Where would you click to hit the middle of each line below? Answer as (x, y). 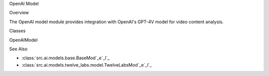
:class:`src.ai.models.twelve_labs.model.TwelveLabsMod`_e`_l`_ (87, 65)
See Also (18, 49)
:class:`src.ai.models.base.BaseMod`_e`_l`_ (66, 58)
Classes (17, 31)
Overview (19, 13)
